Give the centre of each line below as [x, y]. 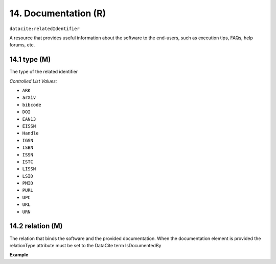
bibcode [32, 105]
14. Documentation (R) [58, 13]
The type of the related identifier [44, 72]
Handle [30, 133]
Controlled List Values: [33, 81]
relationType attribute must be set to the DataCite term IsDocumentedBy [85, 245]
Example [19, 255]
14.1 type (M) [30, 59]
